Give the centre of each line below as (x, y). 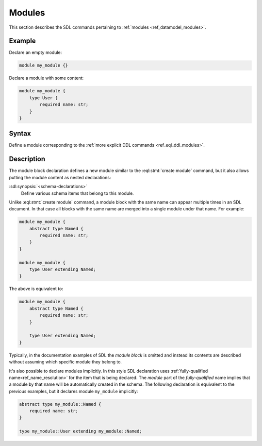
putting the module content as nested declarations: (60, 177)
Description (27, 159)
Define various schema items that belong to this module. (78, 193)
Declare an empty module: (35, 52)
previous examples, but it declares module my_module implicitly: (74, 391)
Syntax (20, 134)
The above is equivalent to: (36, 289)
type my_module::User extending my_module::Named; (81, 431)
